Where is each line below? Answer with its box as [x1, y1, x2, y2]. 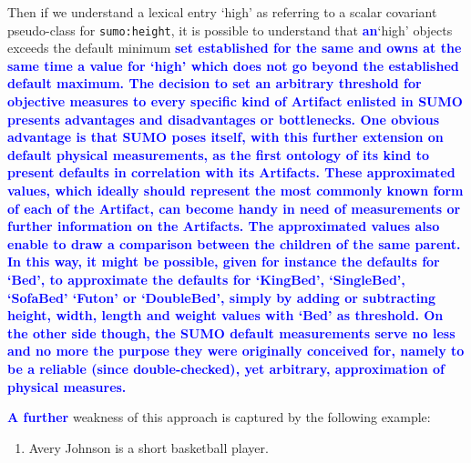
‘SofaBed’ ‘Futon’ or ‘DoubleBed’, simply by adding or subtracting [7, 287, 436, 307]
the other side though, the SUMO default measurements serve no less [7, 323, 456, 342]
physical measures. [7, 377, 127, 396]
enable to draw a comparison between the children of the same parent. [7, 234, 461, 253]
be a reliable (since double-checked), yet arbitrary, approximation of [7, 358, 445, 377]
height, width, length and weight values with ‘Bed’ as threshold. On [7, 306, 444, 325]
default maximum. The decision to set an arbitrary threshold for [7, 74, 422, 93]
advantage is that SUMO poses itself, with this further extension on [7, 127, 444, 146]
